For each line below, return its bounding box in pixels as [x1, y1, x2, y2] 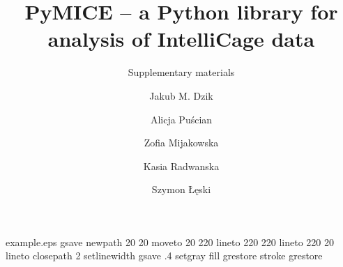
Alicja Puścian [150, 112, 213, 126]
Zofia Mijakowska [144, 135, 219, 150]
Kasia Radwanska [143, 158, 220, 173]
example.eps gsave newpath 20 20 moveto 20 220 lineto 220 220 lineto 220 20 [6, 234, 335, 249]
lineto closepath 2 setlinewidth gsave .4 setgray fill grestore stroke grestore [6, 248, 323, 263]
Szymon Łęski [151, 182, 211, 197]
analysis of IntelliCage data [47, 24, 315, 53]
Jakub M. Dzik [149, 88, 213, 102]
